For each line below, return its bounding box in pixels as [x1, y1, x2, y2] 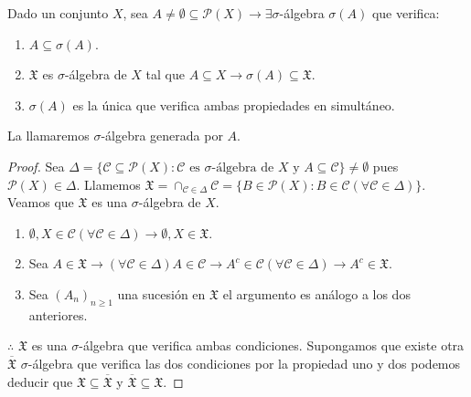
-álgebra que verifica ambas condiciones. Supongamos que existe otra [79, 336, 465, 355]
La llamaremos [7, 126, 90, 145]
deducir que [7, 371, 73, 391]
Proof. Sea [7, 156, 65, 175]
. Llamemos [76, 174, 141, 193]
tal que [145, 65, 185, 84]
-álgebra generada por [101, 126, 223, 145]
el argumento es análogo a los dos [222, 284, 411, 303]
